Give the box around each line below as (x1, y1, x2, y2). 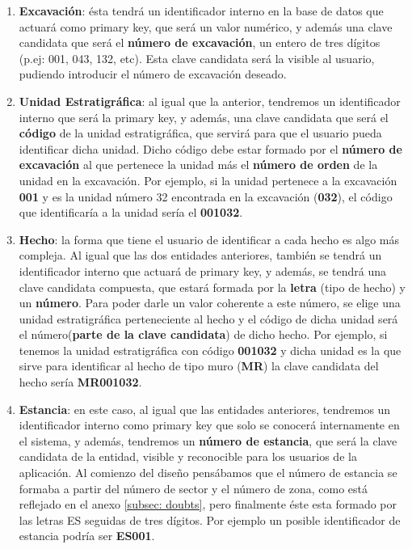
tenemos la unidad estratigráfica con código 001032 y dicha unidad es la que (19, 341, 401, 358)
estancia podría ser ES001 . (19, 527, 155, 544)
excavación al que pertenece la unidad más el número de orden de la (19, 156, 378, 173)
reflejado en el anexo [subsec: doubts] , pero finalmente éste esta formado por (19, 496, 397, 513)
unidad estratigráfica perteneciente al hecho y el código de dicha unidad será (19, 310, 398, 327)
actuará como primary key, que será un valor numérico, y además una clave (19, 18, 393, 35)
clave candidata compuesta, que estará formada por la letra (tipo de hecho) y (19, 278, 406, 295)
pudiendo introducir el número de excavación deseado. (19, 65, 287, 82)
